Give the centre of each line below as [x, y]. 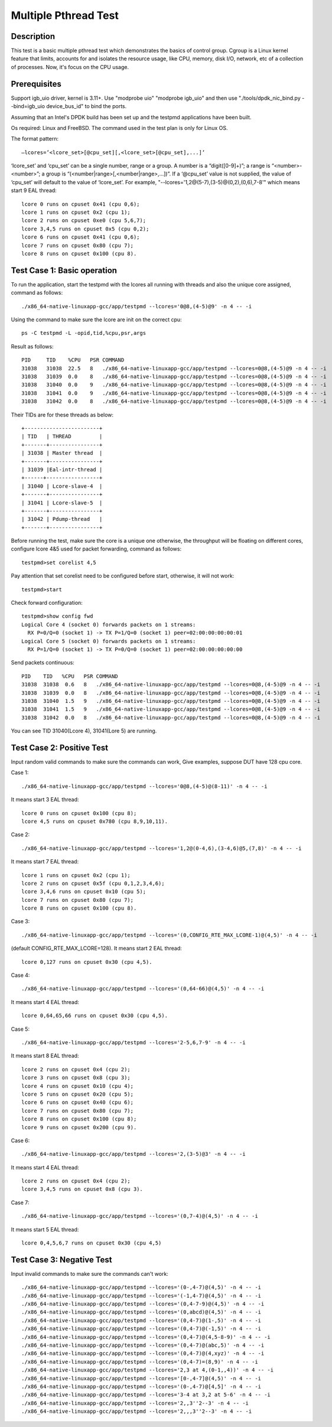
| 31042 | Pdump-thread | [62, 519]
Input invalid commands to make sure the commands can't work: [89, 1273]
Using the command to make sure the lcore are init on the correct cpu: [97, 320]
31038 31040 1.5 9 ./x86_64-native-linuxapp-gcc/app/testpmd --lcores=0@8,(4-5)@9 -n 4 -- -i [171, 701]
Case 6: [20, 1141]
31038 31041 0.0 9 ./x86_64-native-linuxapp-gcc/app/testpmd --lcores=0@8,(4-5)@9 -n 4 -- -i [174, 393]
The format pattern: [35, 139]
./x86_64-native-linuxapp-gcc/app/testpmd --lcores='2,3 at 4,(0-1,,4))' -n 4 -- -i [148, 1370]
